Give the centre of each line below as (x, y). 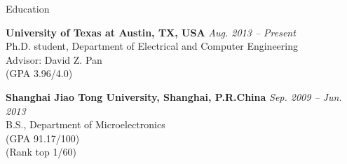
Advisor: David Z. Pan (54, 59)
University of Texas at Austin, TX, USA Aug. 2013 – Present (151, 32)
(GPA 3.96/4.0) (39, 73)
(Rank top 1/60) (41, 152)
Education (28, 8)
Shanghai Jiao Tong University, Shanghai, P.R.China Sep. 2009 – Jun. (174, 96)
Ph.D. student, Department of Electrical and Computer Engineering (152, 46)
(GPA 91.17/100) (43, 138)
